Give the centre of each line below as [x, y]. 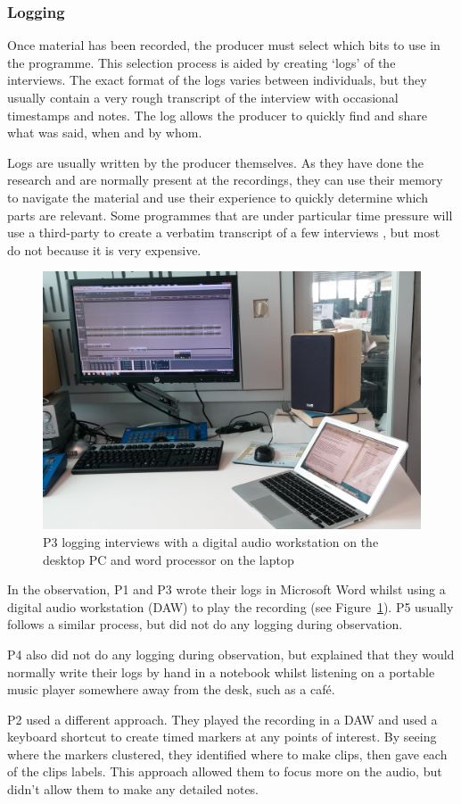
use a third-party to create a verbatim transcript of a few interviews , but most [224, 232]
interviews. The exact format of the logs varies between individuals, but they [217, 80]
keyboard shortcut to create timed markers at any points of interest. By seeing [222, 737]
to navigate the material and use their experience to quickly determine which [218, 197]
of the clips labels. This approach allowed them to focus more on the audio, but [225, 771]
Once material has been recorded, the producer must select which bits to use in [224, 45]
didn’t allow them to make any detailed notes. [133, 789]
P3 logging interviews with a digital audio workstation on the [211, 541]
